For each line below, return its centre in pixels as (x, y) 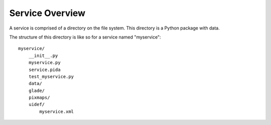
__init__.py (43, 55)
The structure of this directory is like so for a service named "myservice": (85, 37)
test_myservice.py (51, 76)
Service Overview (47, 13)
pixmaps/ (39, 98)
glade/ (37, 90)
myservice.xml (57, 111)
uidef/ (37, 104)
